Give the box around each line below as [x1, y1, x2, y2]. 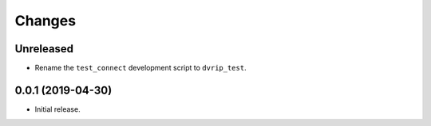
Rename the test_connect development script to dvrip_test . [34, 63, 247, 73]
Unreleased [14, 42, 74, 55]
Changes [14, 12, 76, 29]
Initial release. [34, 104, 81, 114]
